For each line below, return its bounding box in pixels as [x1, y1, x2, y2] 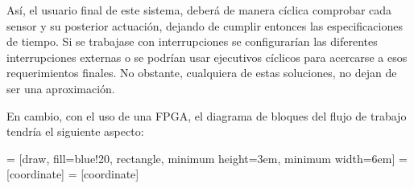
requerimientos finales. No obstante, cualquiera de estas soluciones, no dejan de [6, 64, 397, 81]
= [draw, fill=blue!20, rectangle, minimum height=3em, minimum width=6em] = [6, 149, 408, 166]
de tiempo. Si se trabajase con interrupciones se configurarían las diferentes [6, 33, 378, 50]
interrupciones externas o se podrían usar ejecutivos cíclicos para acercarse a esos [6, 48, 408, 65]
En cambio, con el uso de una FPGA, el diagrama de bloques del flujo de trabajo [6, 107, 407, 124]
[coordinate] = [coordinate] [6, 166, 139, 182]
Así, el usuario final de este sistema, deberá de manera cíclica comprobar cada [6, 2, 392, 18]
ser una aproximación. [6, 80, 115, 96]
